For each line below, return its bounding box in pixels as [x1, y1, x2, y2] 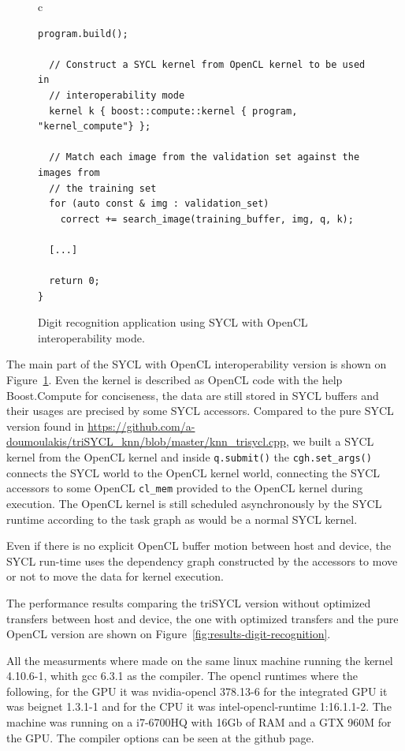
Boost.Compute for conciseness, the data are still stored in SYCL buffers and [6, 387, 379, 403]
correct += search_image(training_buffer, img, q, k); [60, 213, 354, 225]
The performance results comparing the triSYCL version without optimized [6, 594, 371, 611]
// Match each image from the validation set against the [49, 151, 360, 163]
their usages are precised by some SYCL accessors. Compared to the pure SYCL [6, 402, 394, 419]
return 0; [49, 275, 100, 287]
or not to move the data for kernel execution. [6, 568, 224, 585]
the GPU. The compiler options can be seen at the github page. [6, 729, 314, 745]
